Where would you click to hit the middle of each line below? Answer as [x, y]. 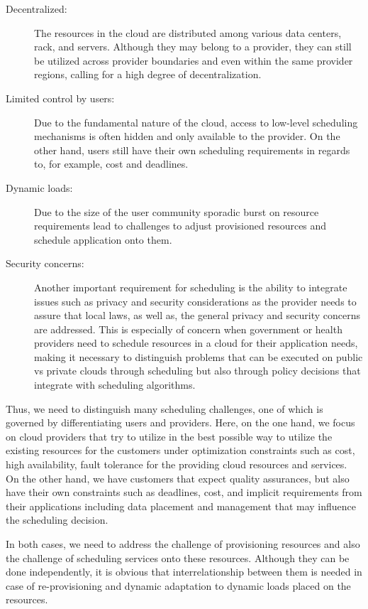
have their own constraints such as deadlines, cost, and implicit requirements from [184, 492]
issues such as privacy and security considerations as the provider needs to [195, 301]
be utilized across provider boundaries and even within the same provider [194, 60]
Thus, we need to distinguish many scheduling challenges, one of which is [165, 408]
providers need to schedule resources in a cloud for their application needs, [196, 343]
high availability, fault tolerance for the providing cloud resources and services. [177, 464]
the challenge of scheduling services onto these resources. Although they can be [178, 557]
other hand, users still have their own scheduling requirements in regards [192, 150]
